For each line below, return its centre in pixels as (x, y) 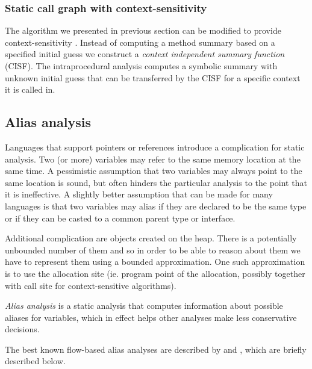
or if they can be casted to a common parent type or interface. (120, 218)
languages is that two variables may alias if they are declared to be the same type (156, 206)
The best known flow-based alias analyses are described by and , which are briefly (156, 349)
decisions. (22, 329)
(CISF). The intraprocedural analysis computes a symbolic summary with (141, 66)
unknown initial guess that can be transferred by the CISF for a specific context (153, 77)
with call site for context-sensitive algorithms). (91, 285)
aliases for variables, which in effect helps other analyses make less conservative (151, 317)
